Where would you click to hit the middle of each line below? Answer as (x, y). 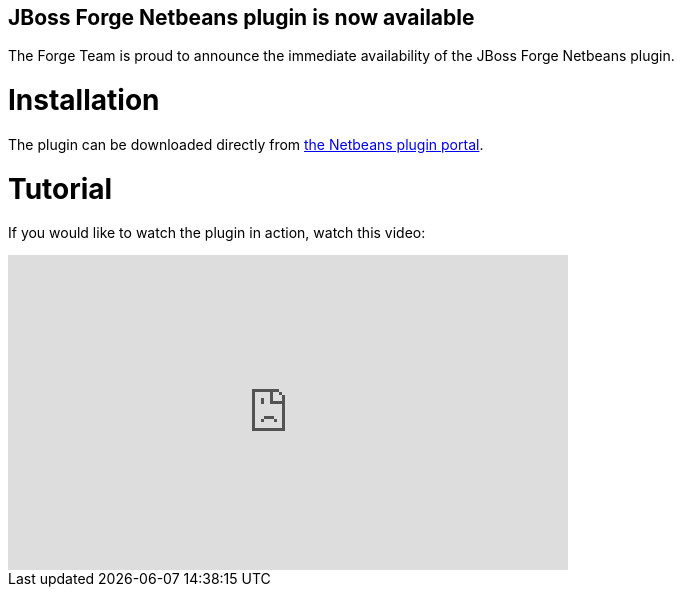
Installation (84, 100)
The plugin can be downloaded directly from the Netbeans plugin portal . (246, 144)
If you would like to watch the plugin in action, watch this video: (217, 233)
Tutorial (60, 188)
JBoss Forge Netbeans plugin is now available (241, 17)
